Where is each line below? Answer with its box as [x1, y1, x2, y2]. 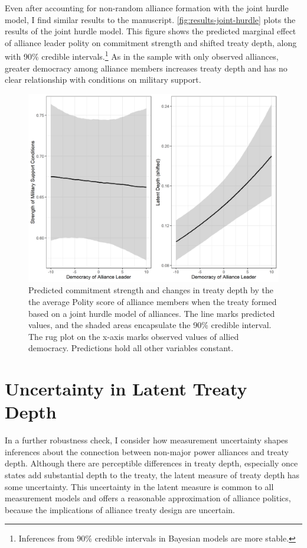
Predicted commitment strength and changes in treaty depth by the [28, 284, 274, 296]
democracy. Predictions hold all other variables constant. [28, 342, 234, 354]
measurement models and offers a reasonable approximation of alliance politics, [5, 492, 291, 504]
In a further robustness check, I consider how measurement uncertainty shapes [5, 434, 288, 446]
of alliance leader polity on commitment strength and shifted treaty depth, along [5, 36, 297, 48]
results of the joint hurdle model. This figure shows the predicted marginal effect [5, 25, 296, 37]
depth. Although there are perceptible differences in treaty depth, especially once [5, 457, 298, 469]
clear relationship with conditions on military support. [5, 73, 201, 86]
